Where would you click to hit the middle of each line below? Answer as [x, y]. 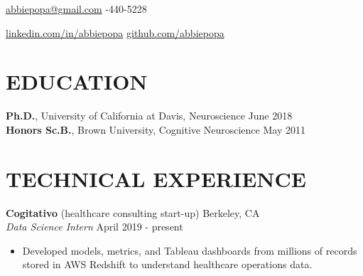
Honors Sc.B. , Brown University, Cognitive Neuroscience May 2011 [156, 129]
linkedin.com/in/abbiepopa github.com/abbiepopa [115, 32]
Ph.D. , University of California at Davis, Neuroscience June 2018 [149, 116]
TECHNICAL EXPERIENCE [156, 178]
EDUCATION [77, 81]
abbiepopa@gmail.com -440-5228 [76, 9]
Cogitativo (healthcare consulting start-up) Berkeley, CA [133, 212]
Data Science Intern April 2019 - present [94, 227]
